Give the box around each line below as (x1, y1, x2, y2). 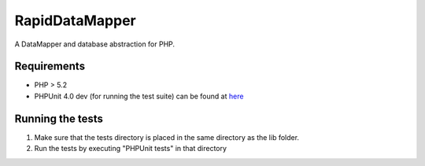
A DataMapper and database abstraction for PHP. (14, 39, 176, 49)
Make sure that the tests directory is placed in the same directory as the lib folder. (34, 132, 299, 142)
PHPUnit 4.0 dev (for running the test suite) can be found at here (34, 91, 244, 101)
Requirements (14, 60, 86, 73)
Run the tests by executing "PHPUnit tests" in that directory (34, 144, 227, 153)
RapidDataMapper (14, 12, 137, 29)
